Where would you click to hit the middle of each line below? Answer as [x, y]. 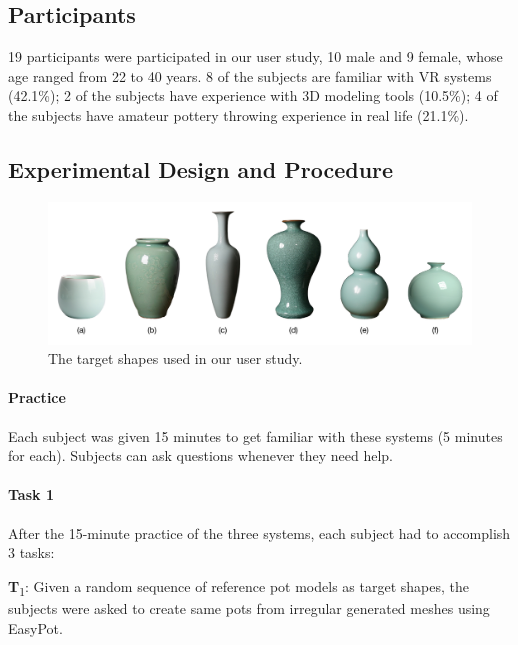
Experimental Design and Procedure [201, 168]
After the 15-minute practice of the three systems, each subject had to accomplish [259, 532]
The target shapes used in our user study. [175, 358]
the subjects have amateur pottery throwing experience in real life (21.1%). [238, 114]
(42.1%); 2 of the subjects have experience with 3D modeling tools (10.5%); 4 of [253, 95]
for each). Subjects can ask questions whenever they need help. [200, 455]
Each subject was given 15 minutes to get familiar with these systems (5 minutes [255, 435]
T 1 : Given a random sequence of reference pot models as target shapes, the [238, 587]
